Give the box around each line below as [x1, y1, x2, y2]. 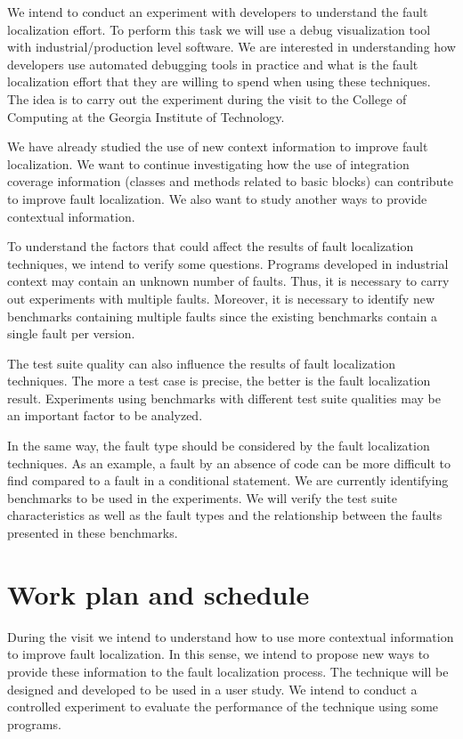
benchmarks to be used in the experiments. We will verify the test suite [7, 488, 397, 507]
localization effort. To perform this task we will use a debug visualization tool [7, 20, 431, 38]
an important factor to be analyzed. [7, 406, 203, 425]
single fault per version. [7, 324, 135, 343]
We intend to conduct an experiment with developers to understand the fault [7, 3, 428, 20]
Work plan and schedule [7, 575, 310, 612]
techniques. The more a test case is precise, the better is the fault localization [7, 371, 431, 390]
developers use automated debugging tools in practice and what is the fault [7, 54, 418, 73]
